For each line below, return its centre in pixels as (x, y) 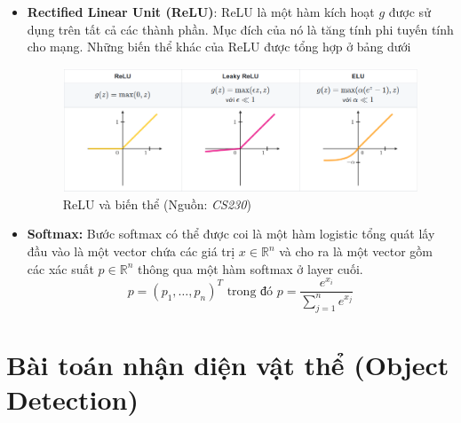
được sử (409, 12)
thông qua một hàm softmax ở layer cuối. (250, 268)
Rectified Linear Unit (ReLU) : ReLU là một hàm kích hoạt (201, 12)
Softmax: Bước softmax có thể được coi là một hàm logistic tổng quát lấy (231, 234)
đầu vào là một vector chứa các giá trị (131, 251)
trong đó (250, 291)
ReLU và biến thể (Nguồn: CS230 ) (157, 204)
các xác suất (60, 268)
